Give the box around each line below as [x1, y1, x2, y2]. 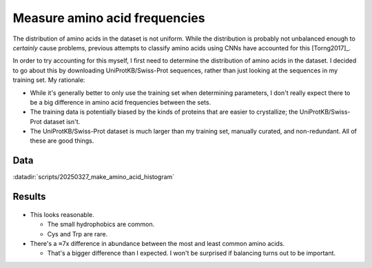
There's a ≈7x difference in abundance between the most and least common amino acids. [30, 239, 285, 247]
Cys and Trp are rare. [47, 229, 108, 238]
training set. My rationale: [12, 76, 85, 84]
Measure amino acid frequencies [12, 10, 205, 25]
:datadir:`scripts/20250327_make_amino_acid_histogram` [12, 173, 175, 181]
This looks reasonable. [30, 210, 94, 218]
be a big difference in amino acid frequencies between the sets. [30, 98, 211, 106]
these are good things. [30, 136, 94, 145]
